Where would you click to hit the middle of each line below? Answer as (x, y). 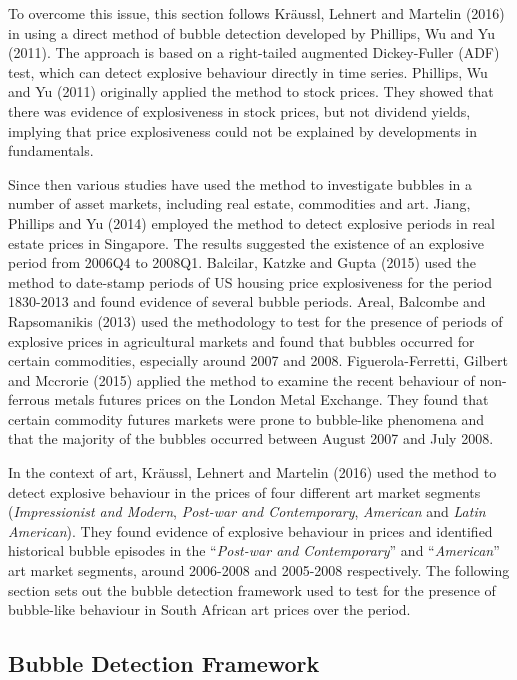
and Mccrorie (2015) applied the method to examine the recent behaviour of (241, 379)
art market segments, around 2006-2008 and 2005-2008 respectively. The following (259, 570)
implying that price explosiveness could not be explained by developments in (242, 130)
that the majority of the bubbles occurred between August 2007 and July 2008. (251, 438)
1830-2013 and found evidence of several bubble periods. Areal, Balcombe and (247, 301)
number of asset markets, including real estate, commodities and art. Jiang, (239, 203)
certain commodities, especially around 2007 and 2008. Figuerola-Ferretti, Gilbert (258, 360)
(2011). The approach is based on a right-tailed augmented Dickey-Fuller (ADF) (254, 52)
